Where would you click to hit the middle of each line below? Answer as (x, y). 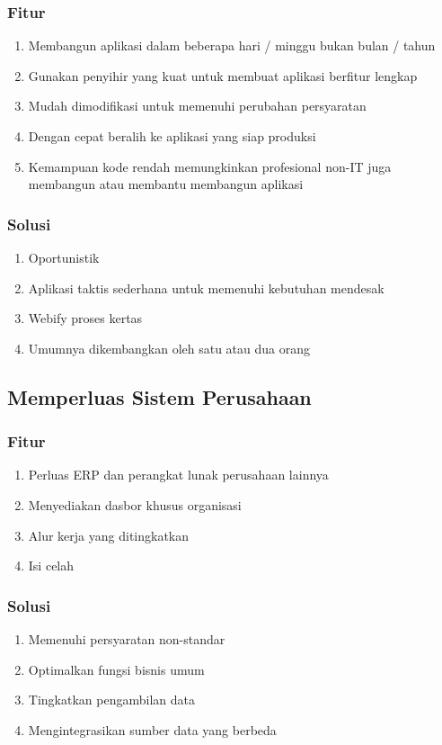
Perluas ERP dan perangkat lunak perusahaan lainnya (178, 475)
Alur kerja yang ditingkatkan (109, 535)
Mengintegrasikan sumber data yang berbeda (152, 729)
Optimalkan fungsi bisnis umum (116, 669)
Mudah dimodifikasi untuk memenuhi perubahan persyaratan (197, 106)
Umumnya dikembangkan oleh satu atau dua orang (169, 348)
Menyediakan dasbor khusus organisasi (135, 504)
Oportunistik (64, 257)
